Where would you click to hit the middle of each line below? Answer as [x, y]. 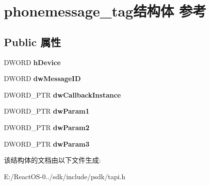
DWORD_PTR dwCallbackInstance [63, 94]
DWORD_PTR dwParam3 [47, 143]
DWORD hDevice [32, 62]
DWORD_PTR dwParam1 [47, 111]
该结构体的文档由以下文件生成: [52, 160]
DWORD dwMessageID [42, 78]
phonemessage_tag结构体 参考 [105, 11]
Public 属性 [32, 42]
